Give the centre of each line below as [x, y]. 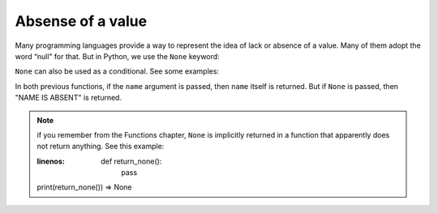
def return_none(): [131, 161]
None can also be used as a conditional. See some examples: [117, 71]
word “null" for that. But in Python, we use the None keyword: [117, 56]
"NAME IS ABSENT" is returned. [68, 98]
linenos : [51, 161]
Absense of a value [81, 21]
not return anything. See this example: [101, 147]
